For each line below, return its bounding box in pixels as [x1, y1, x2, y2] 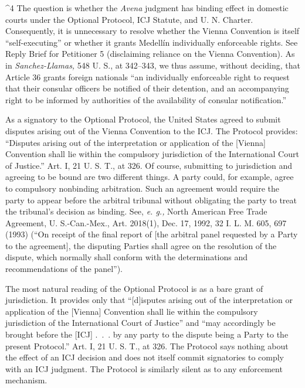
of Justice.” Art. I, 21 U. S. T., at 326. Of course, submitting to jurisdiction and [5, 159, 293, 171]
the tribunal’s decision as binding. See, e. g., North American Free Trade [5, 205, 267, 217]
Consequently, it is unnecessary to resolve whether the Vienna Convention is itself [5, 25, 300, 37]
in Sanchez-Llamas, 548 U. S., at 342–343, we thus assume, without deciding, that [5, 59, 300, 71]
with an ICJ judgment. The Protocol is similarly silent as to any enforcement [5, 362, 283, 375]
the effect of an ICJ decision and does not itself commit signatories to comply [5, 351, 284, 363]
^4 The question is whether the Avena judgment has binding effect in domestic [5, 2, 289, 13]
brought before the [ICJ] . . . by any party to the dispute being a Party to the [5, 328, 289, 341]
